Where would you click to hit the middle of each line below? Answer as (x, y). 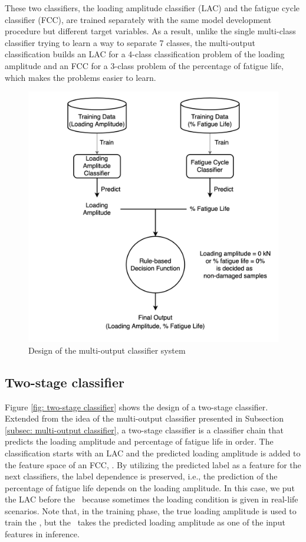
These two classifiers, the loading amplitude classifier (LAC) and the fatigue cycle (152, 8)
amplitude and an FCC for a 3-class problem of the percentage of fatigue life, (144, 65)
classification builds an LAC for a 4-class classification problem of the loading (145, 54)
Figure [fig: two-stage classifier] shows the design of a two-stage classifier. (136, 407)
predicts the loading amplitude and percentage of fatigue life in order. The (139, 441)
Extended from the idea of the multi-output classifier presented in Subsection (144, 418)
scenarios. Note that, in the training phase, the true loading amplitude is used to (151, 510)
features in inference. (42, 534)
